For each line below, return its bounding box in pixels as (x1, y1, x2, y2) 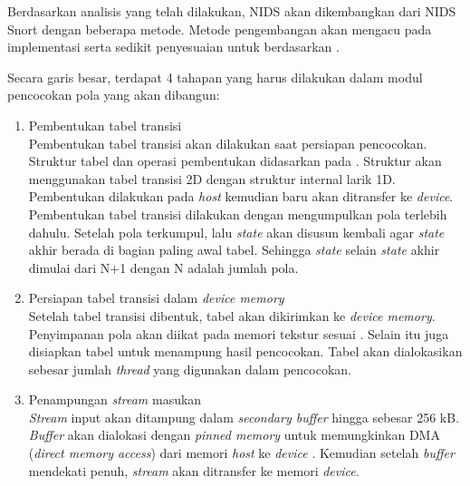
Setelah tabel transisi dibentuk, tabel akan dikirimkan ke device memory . (28, 306, 436, 325)
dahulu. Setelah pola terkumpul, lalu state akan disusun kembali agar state (28, 222, 445, 241)
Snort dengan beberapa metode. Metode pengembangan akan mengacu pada (7, 19, 432, 38)
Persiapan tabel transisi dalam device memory (28, 288, 284, 307)
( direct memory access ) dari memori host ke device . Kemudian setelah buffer (28, 443, 455, 462)
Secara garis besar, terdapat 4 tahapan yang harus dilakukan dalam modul (7, 67, 423, 86)
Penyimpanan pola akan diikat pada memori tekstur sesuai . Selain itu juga (28, 324, 449, 343)
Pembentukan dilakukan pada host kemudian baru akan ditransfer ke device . (28, 187, 454, 206)
